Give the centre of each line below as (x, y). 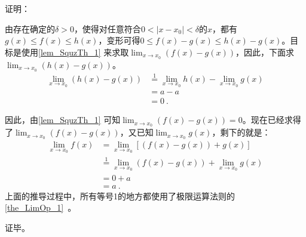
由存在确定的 (30, 28)
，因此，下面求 (264, 52)
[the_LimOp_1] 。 (41, 207)
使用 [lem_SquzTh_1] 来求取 (75, 52)
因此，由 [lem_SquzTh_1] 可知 (63, 120)
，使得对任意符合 (107, 28)
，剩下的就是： (241, 132)
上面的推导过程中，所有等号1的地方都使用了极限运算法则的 (120, 196)
